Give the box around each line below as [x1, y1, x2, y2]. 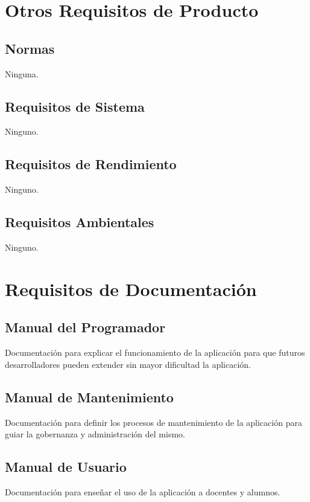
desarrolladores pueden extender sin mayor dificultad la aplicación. [5, 358, 251, 370]
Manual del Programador [5, 318, 166, 336]
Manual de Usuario [5, 457, 127, 476]
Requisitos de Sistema [5, 97, 145, 115]
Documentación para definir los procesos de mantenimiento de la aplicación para [5, 416, 302, 428]
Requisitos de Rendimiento [5, 155, 177, 173]
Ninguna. [5, 67, 39, 80]
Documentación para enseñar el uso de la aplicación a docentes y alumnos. [5, 485, 280, 498]
